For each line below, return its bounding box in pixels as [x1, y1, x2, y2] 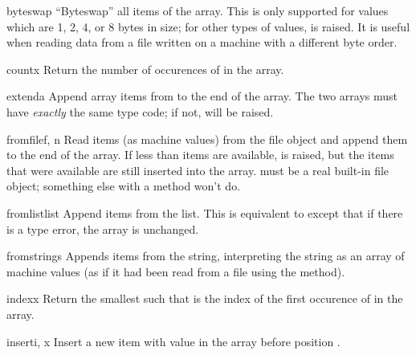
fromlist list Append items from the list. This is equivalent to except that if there [6, 204, 403, 221]
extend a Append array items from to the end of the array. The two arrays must [6, 88, 398, 104]
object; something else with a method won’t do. [6, 177, 241, 194]
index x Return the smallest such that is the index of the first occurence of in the [6, 290, 403, 307]
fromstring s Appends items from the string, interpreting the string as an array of [6, 247, 405, 264]
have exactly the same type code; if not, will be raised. [6, 103, 274, 120]
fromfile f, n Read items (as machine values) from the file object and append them [6, 130, 408, 147]
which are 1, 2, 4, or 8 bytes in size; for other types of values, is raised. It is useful [6, 18, 410, 35]
